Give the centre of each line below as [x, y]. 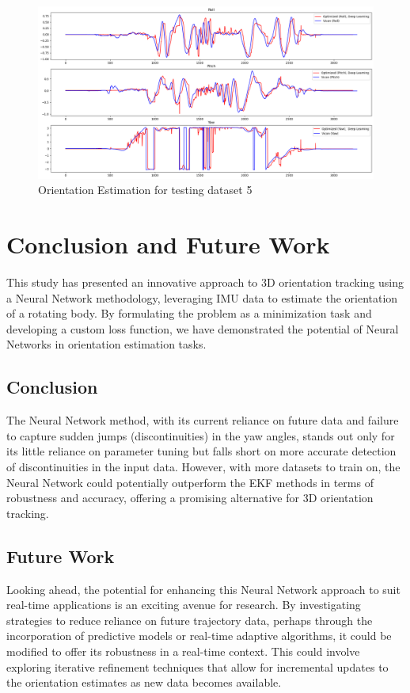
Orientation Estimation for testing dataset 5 [145, 190]
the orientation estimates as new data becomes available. [144, 682]
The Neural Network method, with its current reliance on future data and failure [203, 420]
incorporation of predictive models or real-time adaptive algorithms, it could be [199, 636]
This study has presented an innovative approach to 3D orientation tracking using [205, 282]
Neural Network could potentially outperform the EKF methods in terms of [190, 482]
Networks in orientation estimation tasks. [106, 344]
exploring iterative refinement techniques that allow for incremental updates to [197, 666]
